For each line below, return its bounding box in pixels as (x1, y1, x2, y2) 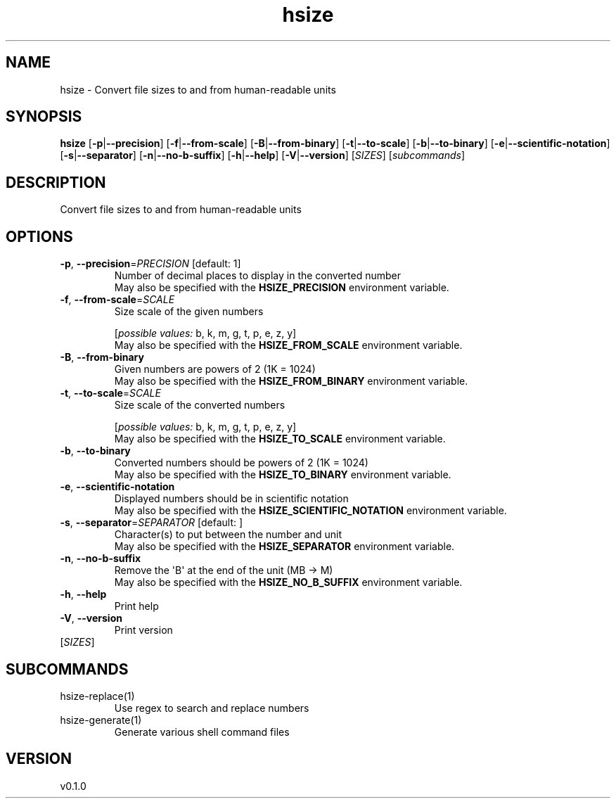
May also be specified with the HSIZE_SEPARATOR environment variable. (114, 540, 455, 553)
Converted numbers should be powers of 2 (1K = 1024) (114, 457, 368, 469)
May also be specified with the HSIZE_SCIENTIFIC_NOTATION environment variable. (114, 504, 507, 517)
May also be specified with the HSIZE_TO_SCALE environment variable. (114, 433, 446, 445)
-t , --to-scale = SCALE (60, 387, 161, 400)
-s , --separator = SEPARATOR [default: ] (60, 516, 243, 529)
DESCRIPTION (6, 173, 106, 191)
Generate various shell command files (114, 725, 290, 738)
